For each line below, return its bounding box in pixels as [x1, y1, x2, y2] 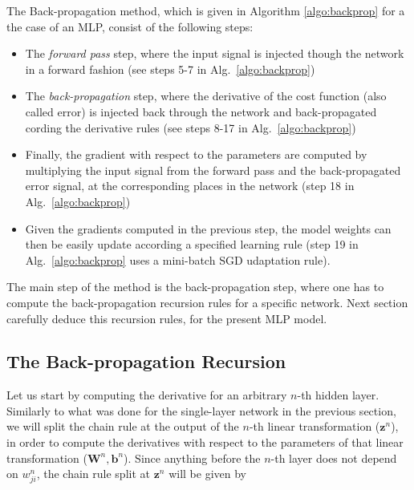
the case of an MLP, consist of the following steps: [6, 18, 254, 34]
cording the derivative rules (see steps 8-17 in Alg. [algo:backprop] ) [25, 119, 356, 136]
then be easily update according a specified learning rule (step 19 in [25, 236, 359, 253]
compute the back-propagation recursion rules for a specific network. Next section [6, 294, 408, 310]
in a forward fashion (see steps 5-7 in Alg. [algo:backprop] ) [25, 60, 315, 77]
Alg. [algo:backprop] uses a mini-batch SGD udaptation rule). [25, 251, 331, 268]
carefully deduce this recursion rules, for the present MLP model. [6, 310, 327, 326]
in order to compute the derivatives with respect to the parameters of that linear [6, 434, 404, 451]
